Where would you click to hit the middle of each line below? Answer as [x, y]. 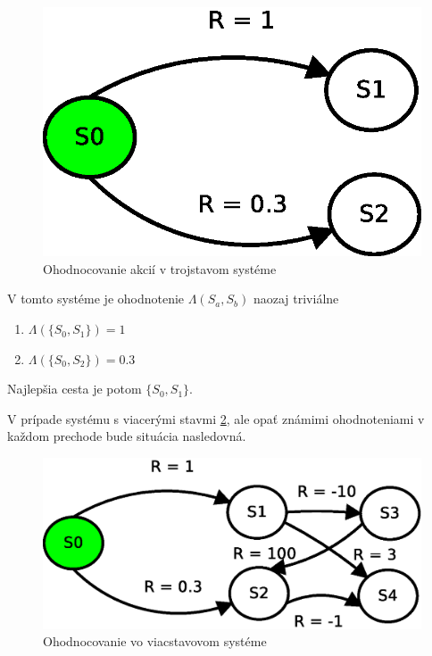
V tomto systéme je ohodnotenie [96, 299]
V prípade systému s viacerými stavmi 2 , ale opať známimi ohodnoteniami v [216, 418]
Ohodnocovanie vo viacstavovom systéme [155, 641]
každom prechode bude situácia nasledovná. [127, 436]
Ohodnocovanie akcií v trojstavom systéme [160, 268]
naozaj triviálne [296, 299]
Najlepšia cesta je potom [75, 389]
